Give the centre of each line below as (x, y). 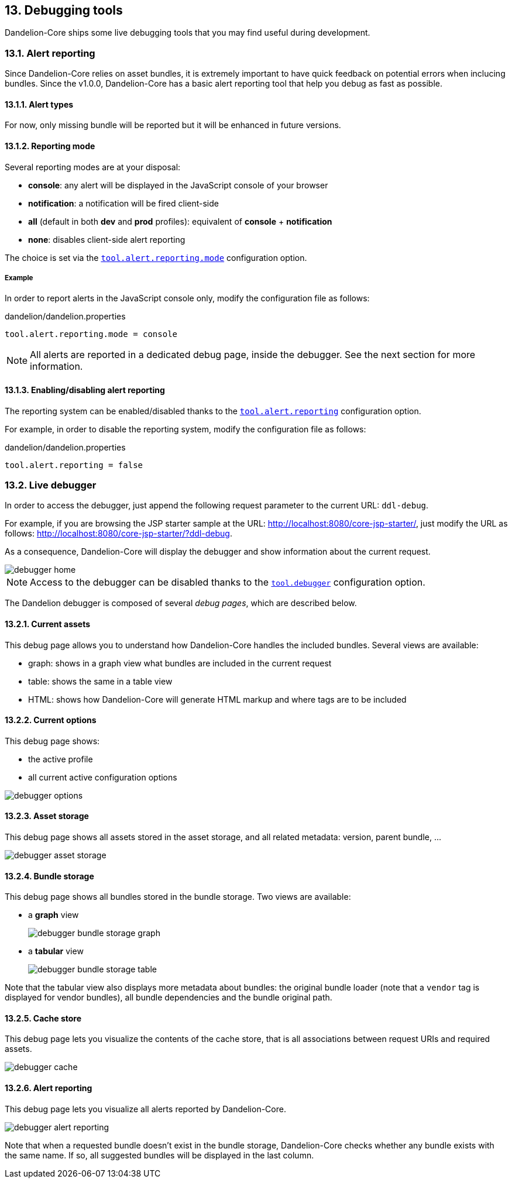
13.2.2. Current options (51, 720)
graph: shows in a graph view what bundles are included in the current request (180, 663)
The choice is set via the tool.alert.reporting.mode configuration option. (156, 257)
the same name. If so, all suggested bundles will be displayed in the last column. (159, 1155)
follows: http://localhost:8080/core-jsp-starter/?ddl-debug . (118, 534)
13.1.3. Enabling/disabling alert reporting (85, 390)
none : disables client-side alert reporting (107, 239)
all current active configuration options (103, 777)
